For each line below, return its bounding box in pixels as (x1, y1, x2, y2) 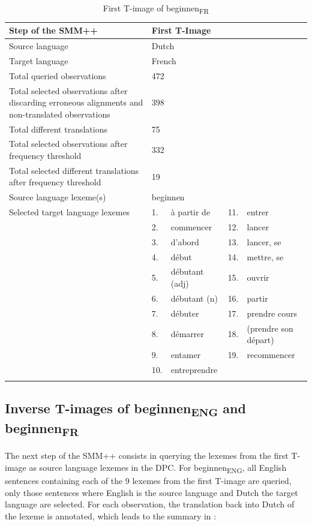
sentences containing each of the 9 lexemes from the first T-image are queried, (5, 474, 292, 487)
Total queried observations (9, 69, 106, 82)
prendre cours (247, 306, 297, 319)
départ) (247, 333, 274, 346)
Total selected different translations (9, 164, 139, 176)
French (151, 54, 176, 67)
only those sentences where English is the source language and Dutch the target (5, 486, 298, 498)
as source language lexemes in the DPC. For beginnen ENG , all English (29, 461, 287, 475)
